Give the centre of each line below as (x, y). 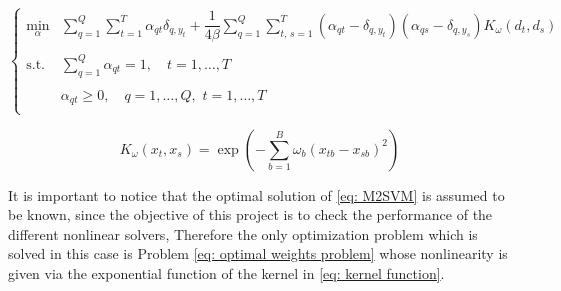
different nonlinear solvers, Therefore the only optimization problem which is (243, 233)
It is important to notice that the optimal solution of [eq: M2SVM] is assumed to (256, 194)
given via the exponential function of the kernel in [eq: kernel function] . (226, 272)
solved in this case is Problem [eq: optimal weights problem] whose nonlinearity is (258, 253)
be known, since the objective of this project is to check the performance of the (250, 214)
